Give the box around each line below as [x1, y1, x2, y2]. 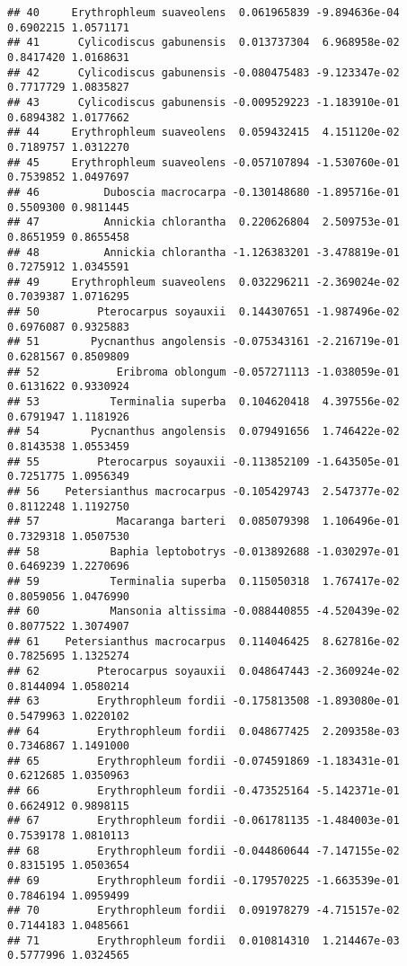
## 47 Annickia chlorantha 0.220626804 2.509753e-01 [7, 216, 400, 229]
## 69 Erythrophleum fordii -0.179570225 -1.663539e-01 [7, 874, 400, 888]
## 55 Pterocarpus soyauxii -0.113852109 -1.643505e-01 [7, 455, 400, 468]
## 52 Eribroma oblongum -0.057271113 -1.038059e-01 [7, 365, 400, 378]
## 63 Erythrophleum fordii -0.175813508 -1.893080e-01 [7, 695, 400, 708]
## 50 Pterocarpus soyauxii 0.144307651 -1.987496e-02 [7, 306, 400, 319]
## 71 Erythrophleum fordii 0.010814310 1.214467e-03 [7, 934, 400, 947]
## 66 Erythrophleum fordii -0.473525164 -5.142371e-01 [7, 784, 400, 798]
